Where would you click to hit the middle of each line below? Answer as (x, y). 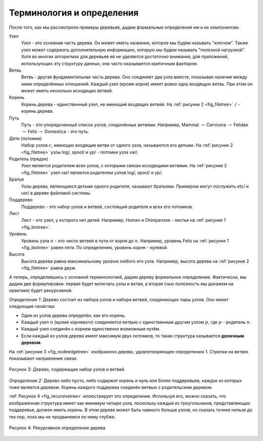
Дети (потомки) (25, 138)
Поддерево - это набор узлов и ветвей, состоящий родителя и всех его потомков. (107, 207)
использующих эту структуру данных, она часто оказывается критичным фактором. (110, 63)
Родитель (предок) (28, 159)
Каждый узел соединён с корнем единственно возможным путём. (91, 329)
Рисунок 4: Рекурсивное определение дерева (57, 428)
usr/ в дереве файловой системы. (56, 193)
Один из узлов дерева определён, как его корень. (74, 315)
